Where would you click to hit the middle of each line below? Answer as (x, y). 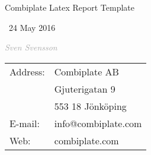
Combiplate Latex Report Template (70, 7)
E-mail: (25, 123)
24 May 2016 (32, 27)
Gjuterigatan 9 (85, 88)
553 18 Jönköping (90, 106)
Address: (27, 71)
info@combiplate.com (98, 123)
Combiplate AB (86, 71)
